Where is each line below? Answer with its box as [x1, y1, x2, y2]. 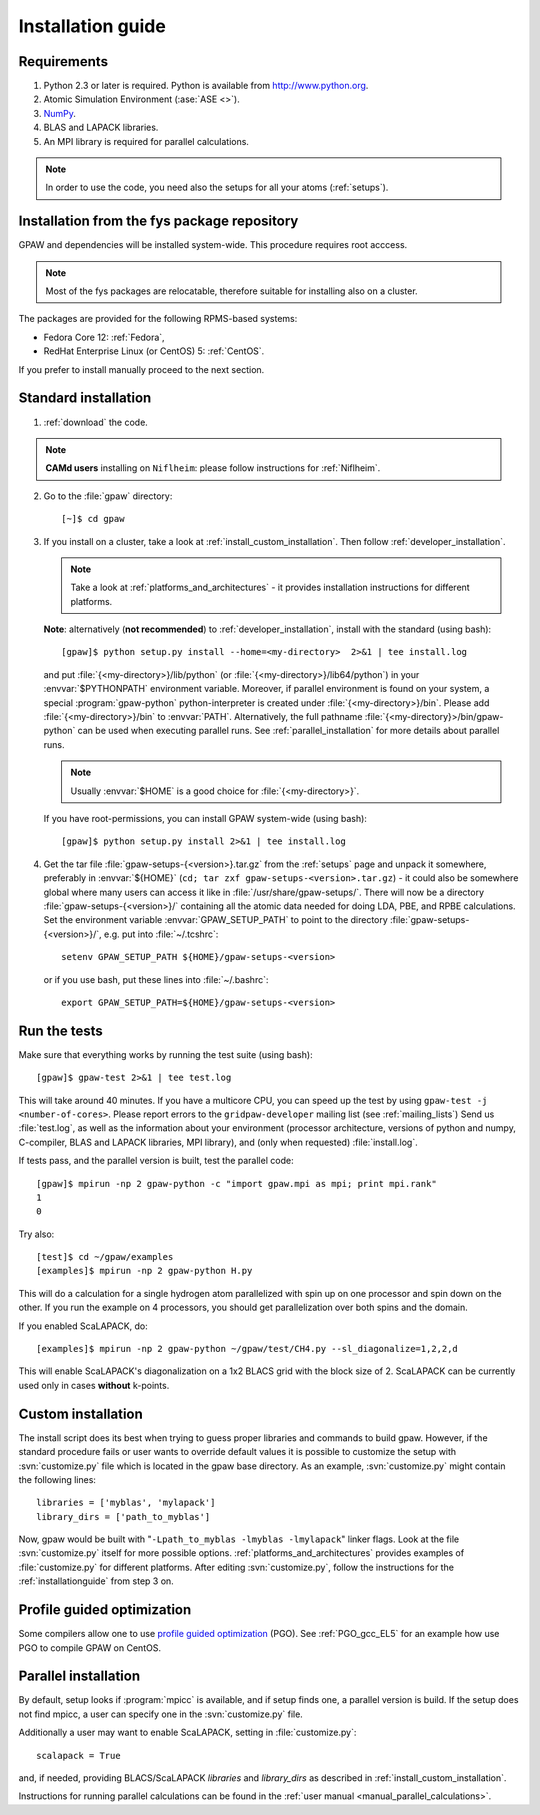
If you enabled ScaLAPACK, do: [18, 1320, 149, 1332]
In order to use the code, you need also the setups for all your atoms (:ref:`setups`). [45, 181, 389, 194]
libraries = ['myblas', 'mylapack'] [36, 1497, 216, 1509]
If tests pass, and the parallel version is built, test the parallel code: [18, 1155, 294, 1167]
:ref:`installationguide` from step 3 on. [18, 1575, 174, 1587]
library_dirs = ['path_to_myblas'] [36, 1511, 211, 1522]
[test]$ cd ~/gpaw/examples [36, 1251, 174, 1263]
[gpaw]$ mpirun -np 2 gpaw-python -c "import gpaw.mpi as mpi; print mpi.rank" [36, 1178, 437, 1189]
